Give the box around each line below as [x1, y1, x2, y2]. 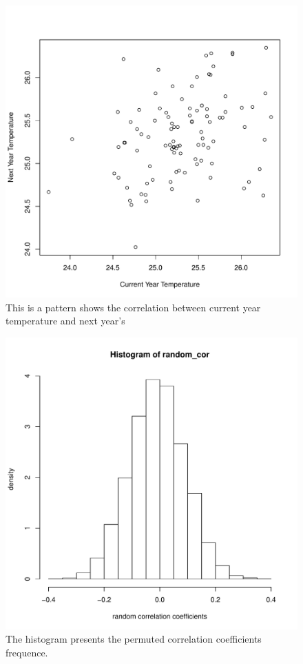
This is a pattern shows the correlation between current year [6, 300, 261, 314]
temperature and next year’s [6, 313, 125, 328]
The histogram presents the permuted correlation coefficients [6, 632, 262, 646]
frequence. [6, 645, 48, 659]
